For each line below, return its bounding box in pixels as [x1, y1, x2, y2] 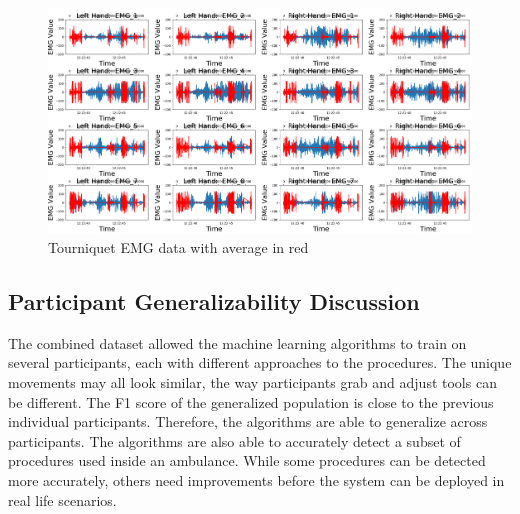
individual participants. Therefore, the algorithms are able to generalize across [8, 411, 488, 432]
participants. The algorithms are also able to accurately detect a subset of [8, 430, 461, 451]
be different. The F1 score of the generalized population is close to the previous [8, 391, 494, 412]
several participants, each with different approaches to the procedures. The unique [8, 352, 512, 373]
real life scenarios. [8, 489, 117, 510]
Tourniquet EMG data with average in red [48, 237, 309, 258]
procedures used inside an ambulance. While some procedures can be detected [8, 450, 486, 471]
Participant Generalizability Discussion [8, 286, 420, 317]
